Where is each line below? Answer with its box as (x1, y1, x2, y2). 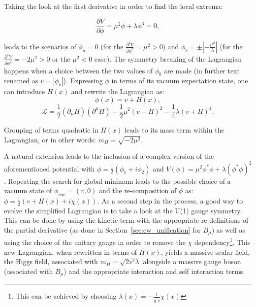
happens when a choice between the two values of (4, 65, 153, 75)
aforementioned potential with (4, 163, 95, 173)
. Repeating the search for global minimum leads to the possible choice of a (4, 175, 231, 186)
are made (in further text (163, 65, 240, 75)
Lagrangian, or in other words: (4, 134, 96, 144)
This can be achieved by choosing (15, 291, 117, 301)
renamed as (4, 75, 38, 86)
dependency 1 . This (194, 236, 251, 247)
